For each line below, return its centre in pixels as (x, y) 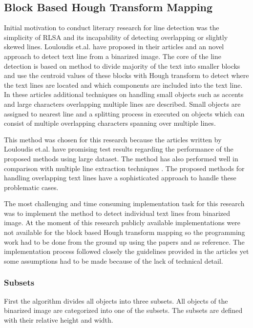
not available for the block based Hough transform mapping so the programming (125, 232)
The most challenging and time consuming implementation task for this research (124, 203)
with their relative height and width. (59, 319)
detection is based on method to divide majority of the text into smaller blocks (122, 66)
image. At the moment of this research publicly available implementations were (122, 222)
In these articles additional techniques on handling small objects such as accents (124, 94)
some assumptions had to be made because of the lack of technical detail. (114, 260)
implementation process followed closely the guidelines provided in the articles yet (126, 251)
